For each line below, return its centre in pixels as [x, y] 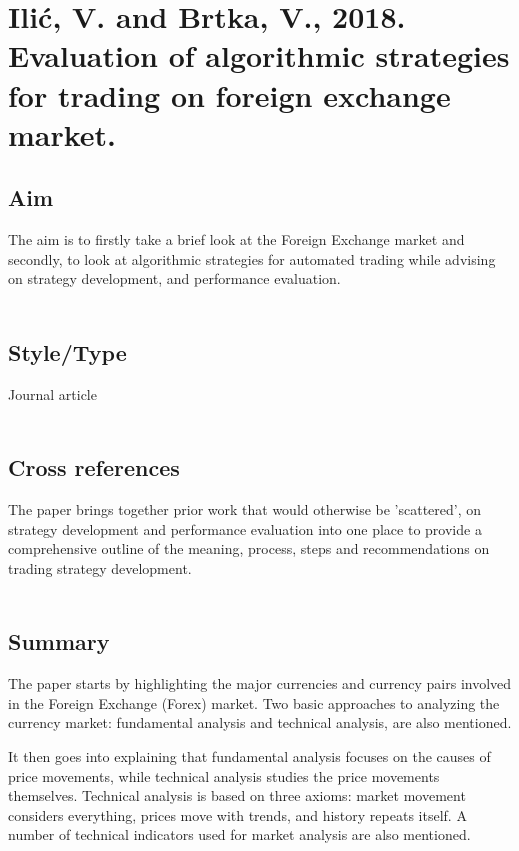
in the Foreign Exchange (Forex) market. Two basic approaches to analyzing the [254, 702]
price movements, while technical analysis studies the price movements [224, 775]
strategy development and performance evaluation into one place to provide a [245, 528]
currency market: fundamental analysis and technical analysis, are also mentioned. [260, 722]
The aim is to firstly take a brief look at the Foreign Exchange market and [236, 239]
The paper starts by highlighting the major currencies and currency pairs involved [260, 683]
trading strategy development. [100, 567]
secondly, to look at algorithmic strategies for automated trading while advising [252, 258]
